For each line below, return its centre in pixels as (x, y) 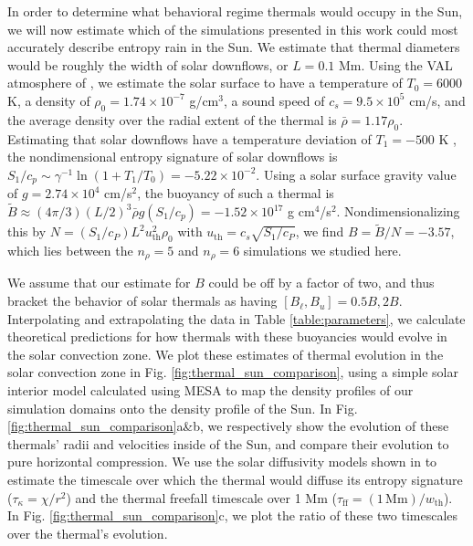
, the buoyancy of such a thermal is (236, 193)
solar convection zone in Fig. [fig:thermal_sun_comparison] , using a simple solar (233, 372)
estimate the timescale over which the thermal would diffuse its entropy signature (235, 480)
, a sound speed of (274, 100)
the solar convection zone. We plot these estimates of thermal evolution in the (226, 354)
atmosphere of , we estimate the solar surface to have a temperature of (205, 83)
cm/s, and (437, 100)
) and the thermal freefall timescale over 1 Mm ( (201, 497)
